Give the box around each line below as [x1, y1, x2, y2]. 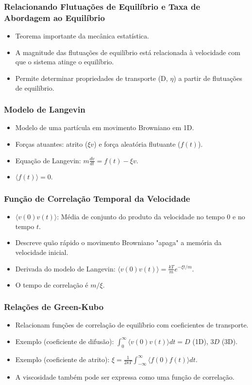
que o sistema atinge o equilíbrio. [15, 57, 114, 67]
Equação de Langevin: [15, 155, 81, 165]
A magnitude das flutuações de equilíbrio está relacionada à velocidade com [15, 47, 240, 57]
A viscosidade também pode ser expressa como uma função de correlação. [15, 372, 235, 382]
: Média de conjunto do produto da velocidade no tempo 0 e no [57, 212, 245, 222]
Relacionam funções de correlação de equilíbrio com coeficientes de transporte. [15, 320, 249, 330]
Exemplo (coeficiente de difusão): [15, 336, 114, 346]
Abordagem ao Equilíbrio [4, 11, 105, 23]
